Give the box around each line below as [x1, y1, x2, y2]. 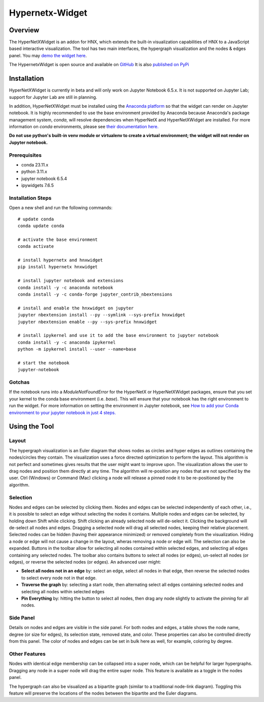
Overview [9, 26, 40, 34]
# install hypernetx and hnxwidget [18, 257, 103, 263]
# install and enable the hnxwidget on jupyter [18, 305, 134, 311]
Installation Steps [9, 194, 52, 201]
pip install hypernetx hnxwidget [18, 264, 98, 270]
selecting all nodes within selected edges [21, 588, 105, 594]
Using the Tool [9, 422, 54, 431]
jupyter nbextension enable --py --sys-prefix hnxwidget [18, 319, 157, 325]
